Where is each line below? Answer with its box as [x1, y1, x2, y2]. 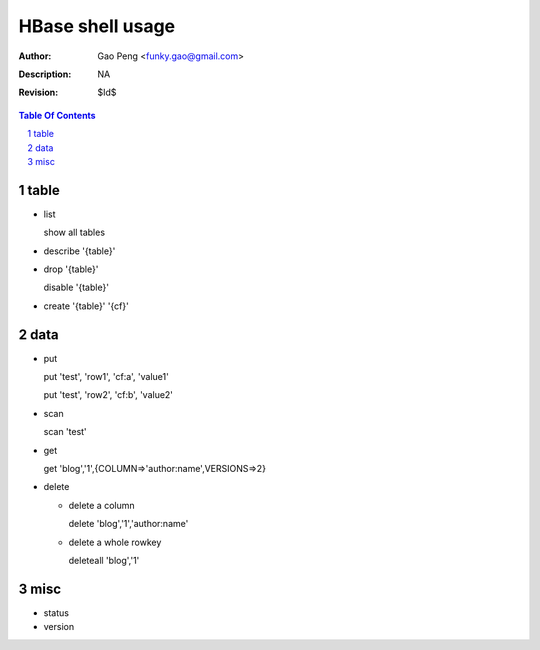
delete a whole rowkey [68, 536, 162, 548]
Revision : [18, 86, 59, 99]
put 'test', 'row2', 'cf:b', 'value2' [43, 389, 174, 401]
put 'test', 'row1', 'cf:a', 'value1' [43, 371, 169, 383]
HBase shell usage [18, 15, 176, 37]
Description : [18, 68, 72, 80]
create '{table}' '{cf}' [43, 300, 129, 312]
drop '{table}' [43, 263, 99, 275]
